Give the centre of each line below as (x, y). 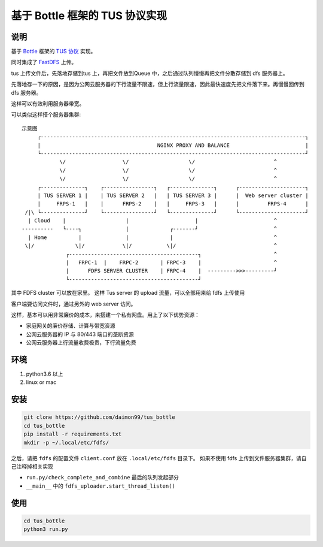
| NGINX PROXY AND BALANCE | (173, 145)
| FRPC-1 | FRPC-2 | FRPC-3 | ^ (172, 263)
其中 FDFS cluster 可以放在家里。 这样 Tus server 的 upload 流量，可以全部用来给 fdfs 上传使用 (128, 293)
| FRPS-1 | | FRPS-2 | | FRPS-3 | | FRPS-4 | (173, 204)
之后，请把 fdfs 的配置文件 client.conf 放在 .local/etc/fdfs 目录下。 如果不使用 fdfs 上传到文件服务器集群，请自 (159, 458)
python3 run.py (46, 529)
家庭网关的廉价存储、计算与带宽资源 (71, 326)
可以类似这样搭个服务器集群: (46, 114)
